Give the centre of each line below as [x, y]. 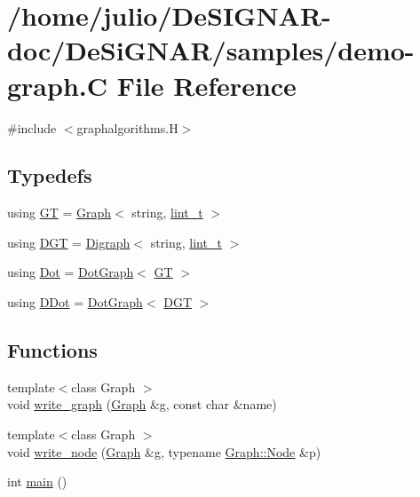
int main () [37, 481]
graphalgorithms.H [127, 127]
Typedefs [50, 175]
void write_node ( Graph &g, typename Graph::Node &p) [164, 451]
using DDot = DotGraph [75, 302]
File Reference [206, 85]
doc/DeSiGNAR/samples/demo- [211, 50]
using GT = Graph [59, 213]
